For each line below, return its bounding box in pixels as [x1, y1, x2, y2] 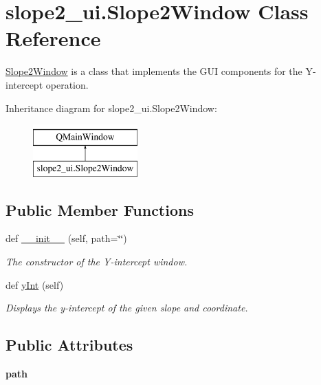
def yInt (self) [5, 277, 64, 291]
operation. [45, 77, 89, 91]
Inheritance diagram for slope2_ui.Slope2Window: [5, 100, 217, 115]
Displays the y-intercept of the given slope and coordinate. [5, 300, 248, 315]
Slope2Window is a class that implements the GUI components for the [5, 64, 302, 78]
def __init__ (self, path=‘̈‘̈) [5, 231, 127, 245]
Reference [5, 24, 101, 52]
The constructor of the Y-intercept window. [5, 254, 188, 269]
